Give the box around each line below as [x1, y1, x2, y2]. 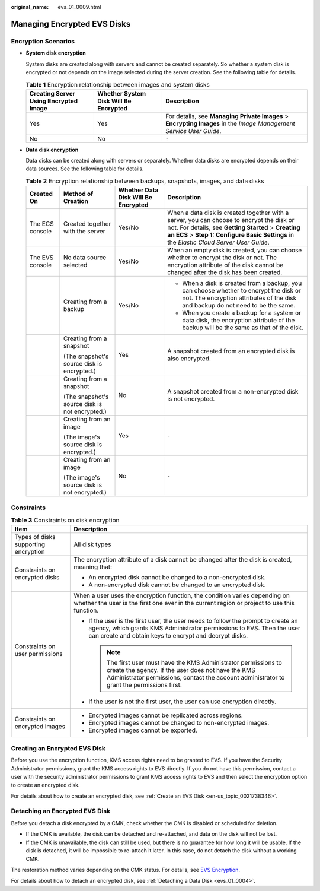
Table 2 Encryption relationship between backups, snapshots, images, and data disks [25, 177, 264, 185]
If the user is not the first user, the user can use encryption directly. [88, 697, 277, 706]
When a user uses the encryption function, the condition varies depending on [73, 591, 290, 600]
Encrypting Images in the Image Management [165, 119, 296, 128]
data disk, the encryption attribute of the [182, 316, 295, 325]
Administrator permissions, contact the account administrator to [107, 674, 285, 682]
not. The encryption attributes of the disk [182, 294, 297, 302]
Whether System [97, 89, 146, 97]
